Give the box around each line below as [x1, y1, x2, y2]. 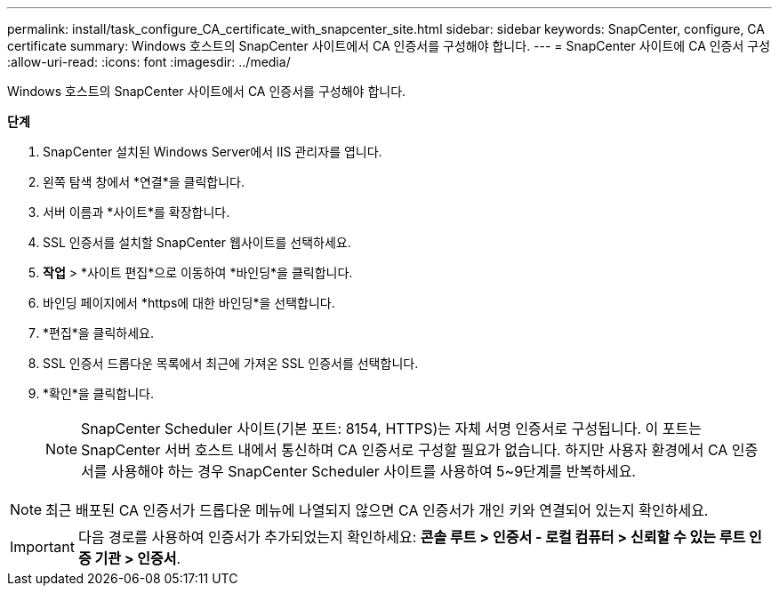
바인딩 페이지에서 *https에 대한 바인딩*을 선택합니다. [43, 295, 335, 310]
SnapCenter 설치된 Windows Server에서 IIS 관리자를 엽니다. [43, 144, 382, 159]
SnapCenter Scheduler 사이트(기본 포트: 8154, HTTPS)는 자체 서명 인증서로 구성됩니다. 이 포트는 [81, 420, 702, 437]
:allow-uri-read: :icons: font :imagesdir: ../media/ [7, 54, 291, 69]
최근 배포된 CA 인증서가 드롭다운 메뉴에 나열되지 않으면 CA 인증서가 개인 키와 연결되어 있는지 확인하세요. [45, 501, 709, 519]
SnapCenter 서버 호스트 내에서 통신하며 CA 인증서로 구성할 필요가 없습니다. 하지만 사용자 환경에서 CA [81, 441, 728, 459]
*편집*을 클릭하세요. [43, 325, 155, 341]
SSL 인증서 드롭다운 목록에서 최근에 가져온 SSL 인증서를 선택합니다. [43, 356, 419, 371]
